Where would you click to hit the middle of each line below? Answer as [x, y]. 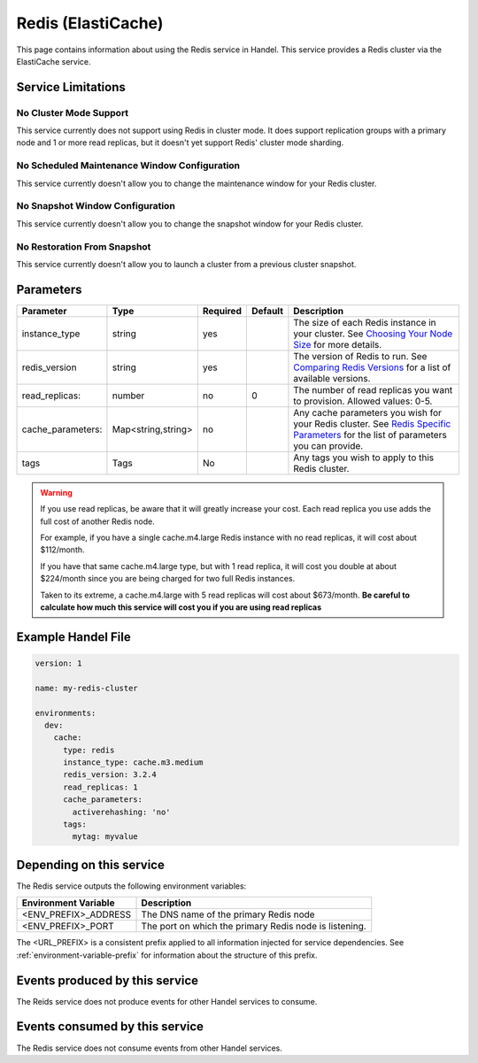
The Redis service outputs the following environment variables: [131, 886]
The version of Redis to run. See [360, 356]
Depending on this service [91, 864]
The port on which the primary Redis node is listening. [254, 927]
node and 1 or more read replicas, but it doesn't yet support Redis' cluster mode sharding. [180, 143]
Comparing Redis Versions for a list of [372, 367]
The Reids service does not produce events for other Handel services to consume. [167, 1001]
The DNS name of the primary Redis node [228, 914]
